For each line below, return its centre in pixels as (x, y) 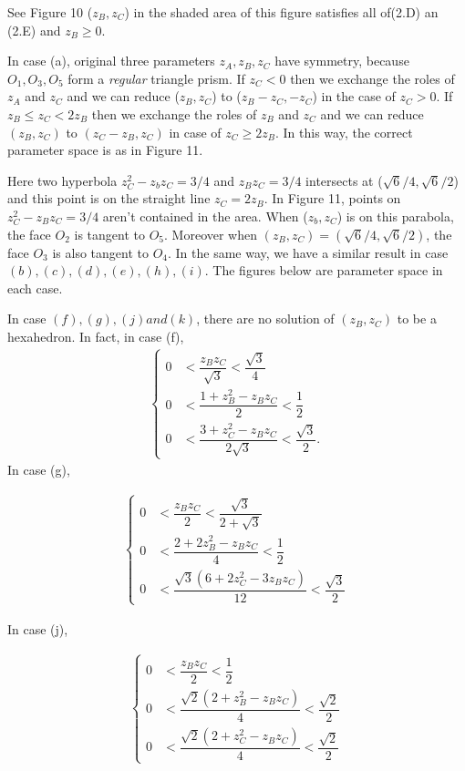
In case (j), (38, 629)
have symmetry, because (342, 61)
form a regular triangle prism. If (156, 78)
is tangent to (109, 234)
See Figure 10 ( (50, 12)
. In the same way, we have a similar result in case (308, 252)
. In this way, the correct (344, 132)
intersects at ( (344, 180)
